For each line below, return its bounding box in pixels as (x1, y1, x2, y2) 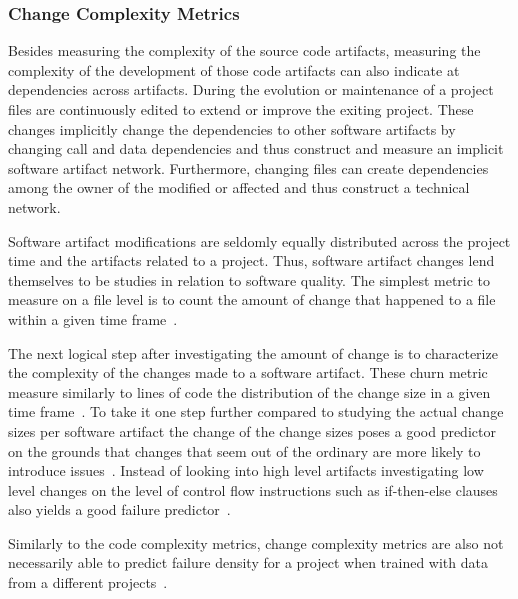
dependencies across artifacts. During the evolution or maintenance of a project (8, 79, 494, 100)
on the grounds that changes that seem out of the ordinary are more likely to (8, 440, 481, 461)
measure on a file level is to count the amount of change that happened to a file (8, 289, 496, 310)
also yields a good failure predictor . (8, 499, 231, 520)
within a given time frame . (8, 308, 178, 329)
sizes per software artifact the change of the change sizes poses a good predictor (8, 420, 496, 441)
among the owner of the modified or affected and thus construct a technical (8, 177, 470, 198)
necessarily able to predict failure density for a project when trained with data (8, 552, 488, 573)
